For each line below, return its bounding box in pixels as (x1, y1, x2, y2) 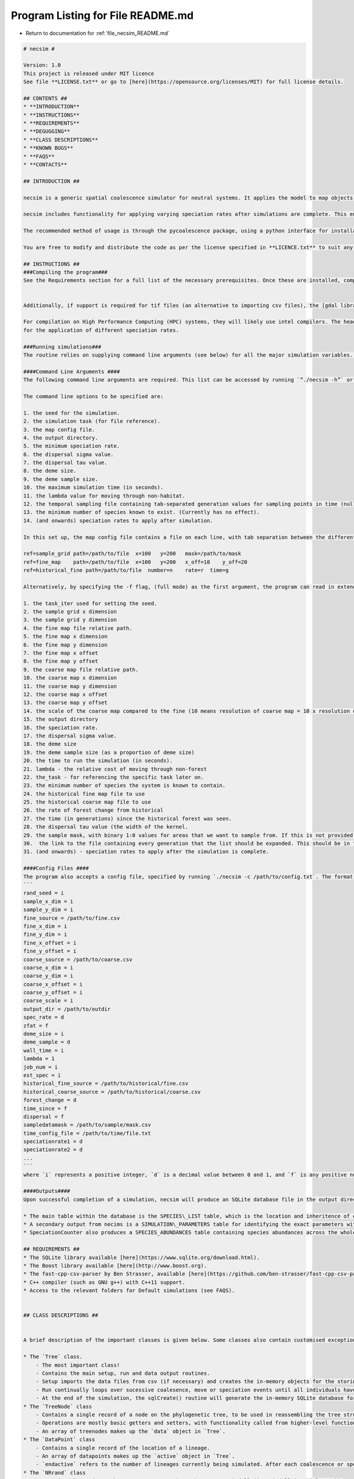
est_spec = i (23, 1071, 61, 1078)
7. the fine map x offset (23, 650, 99, 657)
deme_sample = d (23, 1039, 71, 1045)
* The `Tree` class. (23, 1354, 83, 1360)
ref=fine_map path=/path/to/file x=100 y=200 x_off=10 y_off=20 (23, 558, 248, 565)
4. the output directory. (23, 434, 99, 441)
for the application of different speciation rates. (23, 327, 179, 334)
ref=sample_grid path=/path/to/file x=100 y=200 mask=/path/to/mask (23, 550, 241, 557)
